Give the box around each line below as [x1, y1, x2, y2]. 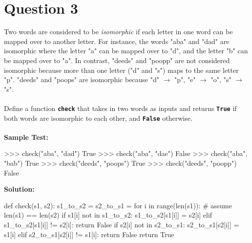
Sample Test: [4, 132, 48, 142]
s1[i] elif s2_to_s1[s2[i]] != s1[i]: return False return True [4, 229, 174, 239]
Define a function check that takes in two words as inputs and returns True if [4, 103, 237, 113]
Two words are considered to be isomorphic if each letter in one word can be [4, 26, 233, 37]
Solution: [4, 184, 35, 194]
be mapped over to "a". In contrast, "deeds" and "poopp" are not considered [4, 55, 230, 65]
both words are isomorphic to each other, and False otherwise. [4, 112, 192, 123]
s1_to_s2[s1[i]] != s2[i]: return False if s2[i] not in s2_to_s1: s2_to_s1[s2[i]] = [4, 219, 239, 229]
